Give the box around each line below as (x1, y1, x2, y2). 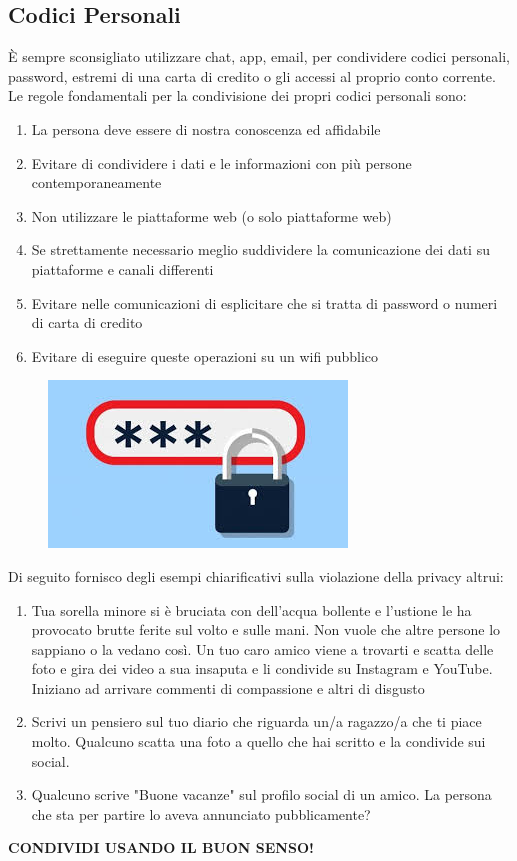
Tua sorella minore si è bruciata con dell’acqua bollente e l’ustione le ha (31, 599, 472, 620)
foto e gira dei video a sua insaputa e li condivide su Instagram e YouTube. (31, 658, 493, 679)
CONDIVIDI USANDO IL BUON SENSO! (8, 837, 314, 858)
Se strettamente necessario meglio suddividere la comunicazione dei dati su (31, 239, 490, 260)
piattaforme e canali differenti (31, 258, 214, 279)
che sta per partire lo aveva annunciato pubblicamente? (31, 803, 371, 824)
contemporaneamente (31, 172, 162, 193)
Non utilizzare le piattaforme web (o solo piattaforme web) (31, 205, 392, 226)
